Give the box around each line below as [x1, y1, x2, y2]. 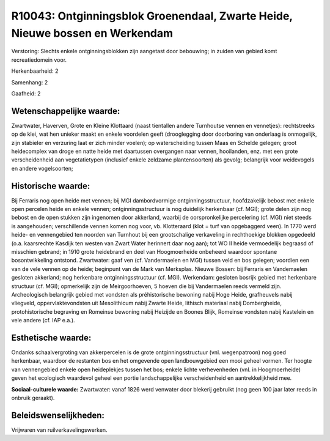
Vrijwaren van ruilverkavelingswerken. [11, 426, 108, 434]
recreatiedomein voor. [11, 56, 67, 64]
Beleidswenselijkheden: [11, 410, 105, 420]
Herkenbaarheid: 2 [11, 67, 59, 75]
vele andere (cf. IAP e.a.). [11, 317, 76, 324]
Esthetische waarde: [11, 332, 92, 343]
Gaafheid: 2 [11, 89, 41, 97]
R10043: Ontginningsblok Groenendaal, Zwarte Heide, [11, 9, 293, 23]
